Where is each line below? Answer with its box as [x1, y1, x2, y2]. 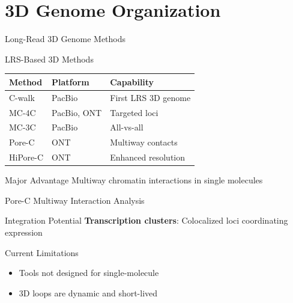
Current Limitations [5, 246, 79, 259]
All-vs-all [110, 121, 143, 133]
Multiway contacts [110, 136, 178, 148]
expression [5, 225, 43, 238]
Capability [110, 75, 154, 88]
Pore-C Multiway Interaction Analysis [5, 194, 145, 206]
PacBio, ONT [52, 106, 102, 118]
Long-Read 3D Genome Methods [5, 32, 126, 45]
